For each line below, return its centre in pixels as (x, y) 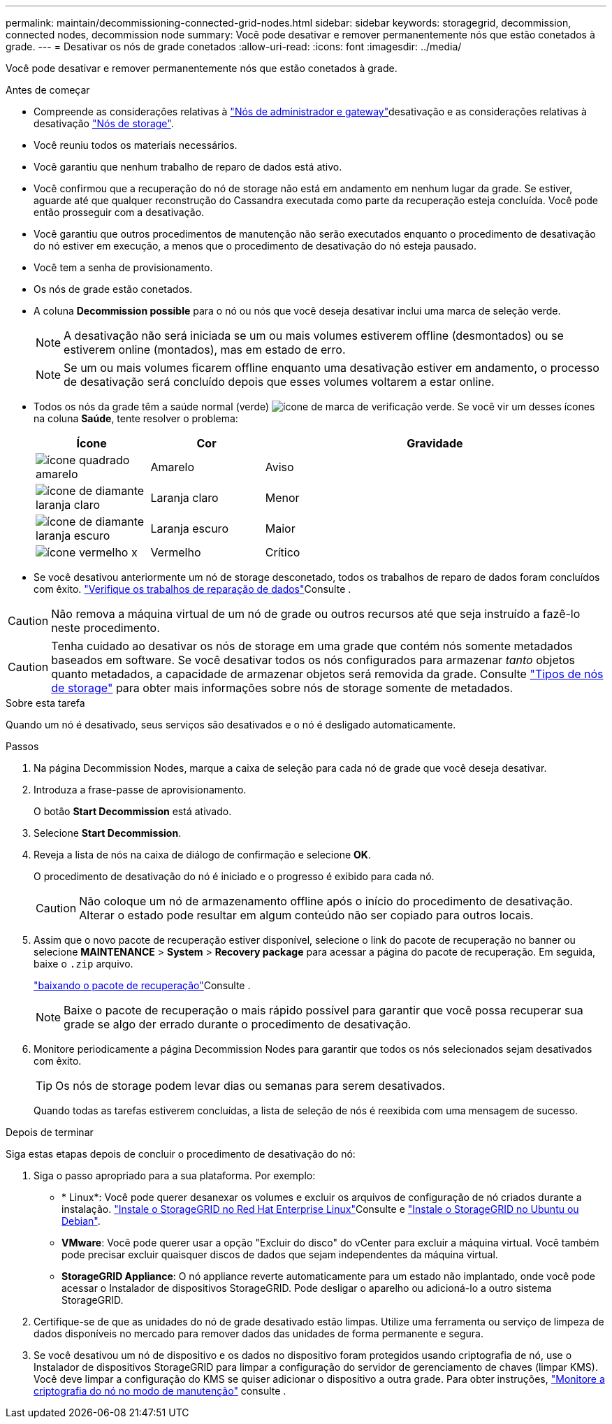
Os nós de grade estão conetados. (113, 289)
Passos (22, 746)
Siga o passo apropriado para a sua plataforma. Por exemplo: (175, 1175)
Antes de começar (48, 90)
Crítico (283, 552)
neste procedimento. (105, 628)
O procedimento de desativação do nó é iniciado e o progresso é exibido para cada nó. (234, 876)
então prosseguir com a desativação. (119, 212)
